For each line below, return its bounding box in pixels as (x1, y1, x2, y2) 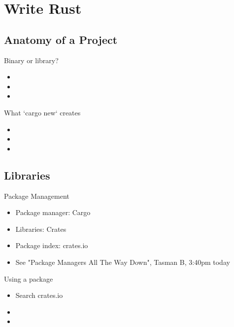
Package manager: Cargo (15, 207, 91, 218)
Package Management (4, 190, 69, 201)
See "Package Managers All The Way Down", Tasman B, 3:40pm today (15, 256, 230, 267)
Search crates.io (15, 290, 63, 300)
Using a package (4, 273, 53, 284)
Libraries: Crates (15, 223, 67, 234)
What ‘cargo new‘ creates (4, 107, 81, 117)
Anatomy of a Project (4, 32, 118, 47)
